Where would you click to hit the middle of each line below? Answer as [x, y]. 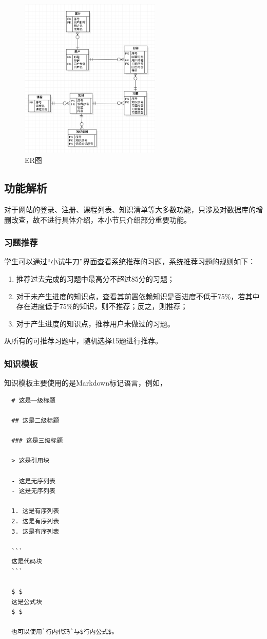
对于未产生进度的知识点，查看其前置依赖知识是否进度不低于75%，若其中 [138, 296]
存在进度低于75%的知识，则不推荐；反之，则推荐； [102, 306]
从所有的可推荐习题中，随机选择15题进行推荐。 [83, 341]
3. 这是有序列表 [35, 531]
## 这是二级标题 [35, 421]
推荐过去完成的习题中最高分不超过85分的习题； [95, 279]
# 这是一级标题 [33, 400]
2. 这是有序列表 [35, 521]
